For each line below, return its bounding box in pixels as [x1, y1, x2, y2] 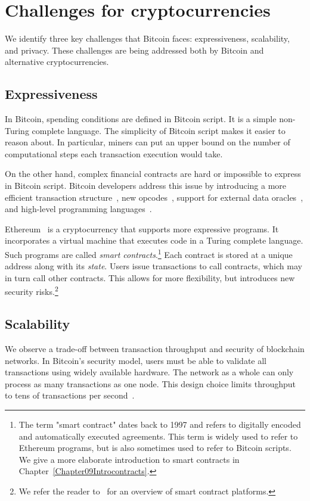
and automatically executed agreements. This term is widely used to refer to [18, 430, 298, 442]
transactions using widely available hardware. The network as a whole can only [5, 366, 294, 378]
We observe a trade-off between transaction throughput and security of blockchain [5, 342, 305, 354]
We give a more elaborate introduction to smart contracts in [18, 453, 240, 465]
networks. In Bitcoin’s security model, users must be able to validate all [5, 354, 267, 366]
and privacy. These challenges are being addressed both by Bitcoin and [5, 43, 264, 56]
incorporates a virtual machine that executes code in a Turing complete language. [5, 234, 303, 247]
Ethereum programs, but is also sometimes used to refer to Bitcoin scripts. [18, 441, 292, 454]
